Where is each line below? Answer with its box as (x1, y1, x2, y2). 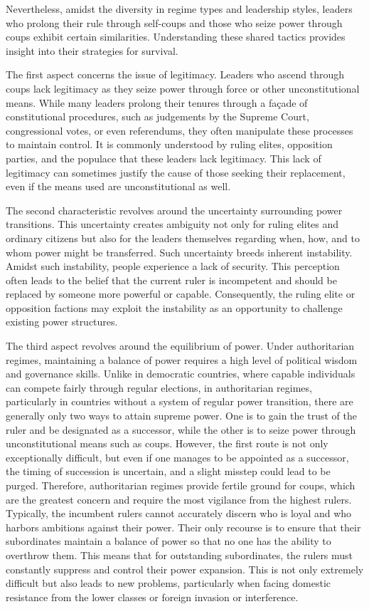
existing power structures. (6, 314, 118, 329)
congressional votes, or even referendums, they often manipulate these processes (6, 123, 353, 137)
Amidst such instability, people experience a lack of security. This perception (6, 259, 340, 274)
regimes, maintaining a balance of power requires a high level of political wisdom (6, 352, 358, 367)
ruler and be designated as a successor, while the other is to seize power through (6, 422, 356, 437)
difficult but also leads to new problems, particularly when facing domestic (6, 576, 331, 590)
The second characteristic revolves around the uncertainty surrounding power (6, 202, 343, 217)
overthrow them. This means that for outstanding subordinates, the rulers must (6, 547, 353, 562)
